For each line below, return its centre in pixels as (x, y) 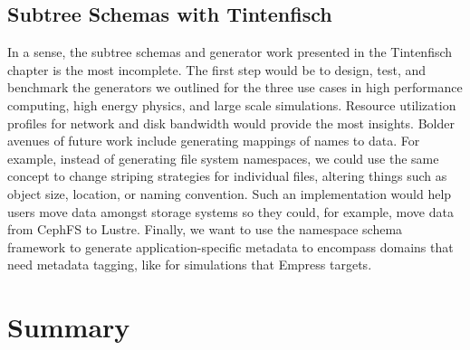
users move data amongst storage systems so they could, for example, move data (230, 211)
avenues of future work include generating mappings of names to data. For (214, 141)
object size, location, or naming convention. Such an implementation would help (230, 193)
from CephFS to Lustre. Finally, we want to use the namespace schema (205, 229)
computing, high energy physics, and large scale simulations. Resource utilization (232, 104)
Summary (69, 327)
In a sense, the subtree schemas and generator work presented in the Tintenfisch (230, 52)
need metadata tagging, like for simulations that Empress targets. (190, 265)
